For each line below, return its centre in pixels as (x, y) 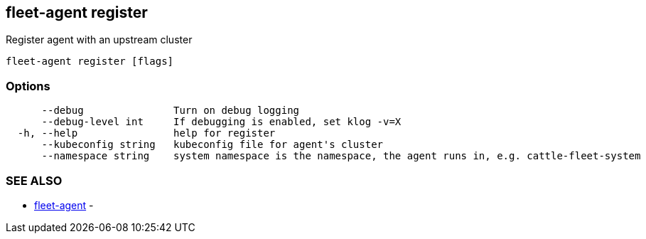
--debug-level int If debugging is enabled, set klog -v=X (221, 122)
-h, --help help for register (146, 133)
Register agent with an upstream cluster (99, 40)
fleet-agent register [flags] (90, 62)
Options (28, 86)
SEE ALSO (34, 180)
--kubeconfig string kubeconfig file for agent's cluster (212, 145)
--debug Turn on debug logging (171, 111)
